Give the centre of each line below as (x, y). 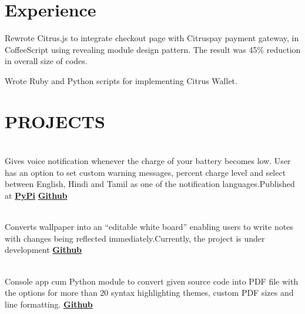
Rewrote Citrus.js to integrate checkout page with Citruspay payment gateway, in (152, 38)
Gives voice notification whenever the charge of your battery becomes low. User (148, 161)
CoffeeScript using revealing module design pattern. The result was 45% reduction (153, 49)
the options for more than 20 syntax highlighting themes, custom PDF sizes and (149, 293)
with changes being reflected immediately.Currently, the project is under (135, 238)
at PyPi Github (36, 195)
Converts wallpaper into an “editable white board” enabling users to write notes (149, 227)
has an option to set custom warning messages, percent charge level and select (145, 172)
